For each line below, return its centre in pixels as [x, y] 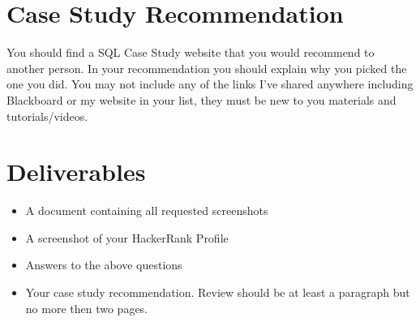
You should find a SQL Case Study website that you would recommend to [191, 52]
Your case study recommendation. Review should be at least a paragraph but [218, 292]
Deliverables [76, 172]
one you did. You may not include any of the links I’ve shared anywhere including [210, 84]
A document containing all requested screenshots [147, 210]
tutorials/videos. [47, 116]
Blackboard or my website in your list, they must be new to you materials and [201, 99]
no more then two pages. [87, 308]
